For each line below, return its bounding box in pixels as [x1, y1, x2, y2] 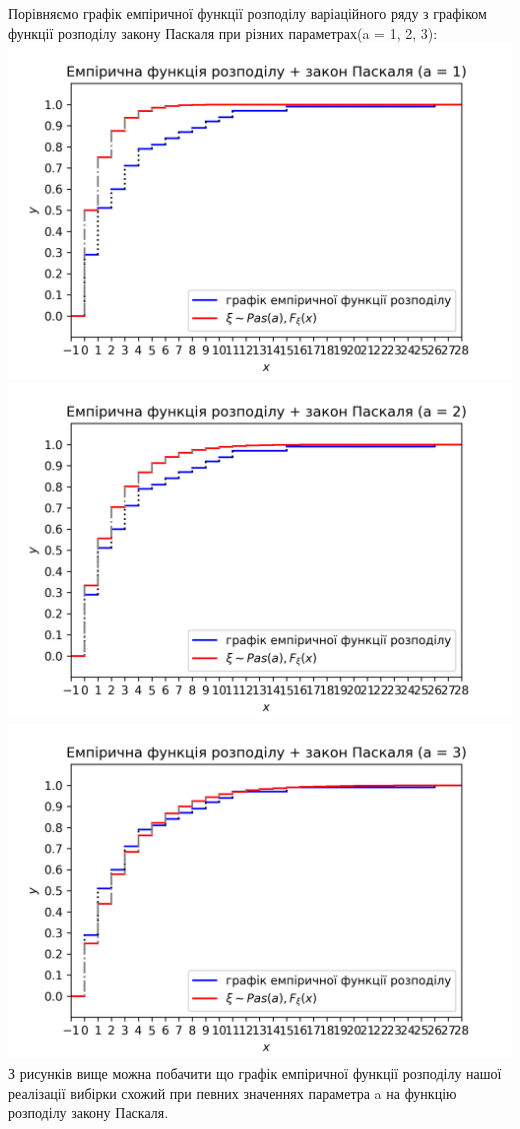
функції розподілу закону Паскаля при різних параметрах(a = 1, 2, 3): [8, 22, 438, 43]
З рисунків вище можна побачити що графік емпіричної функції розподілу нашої [8, 1062, 502, 1083]
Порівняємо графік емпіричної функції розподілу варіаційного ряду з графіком [8, 3, 487, 23]
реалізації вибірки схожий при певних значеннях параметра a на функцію [8, 1082, 457, 1103]
